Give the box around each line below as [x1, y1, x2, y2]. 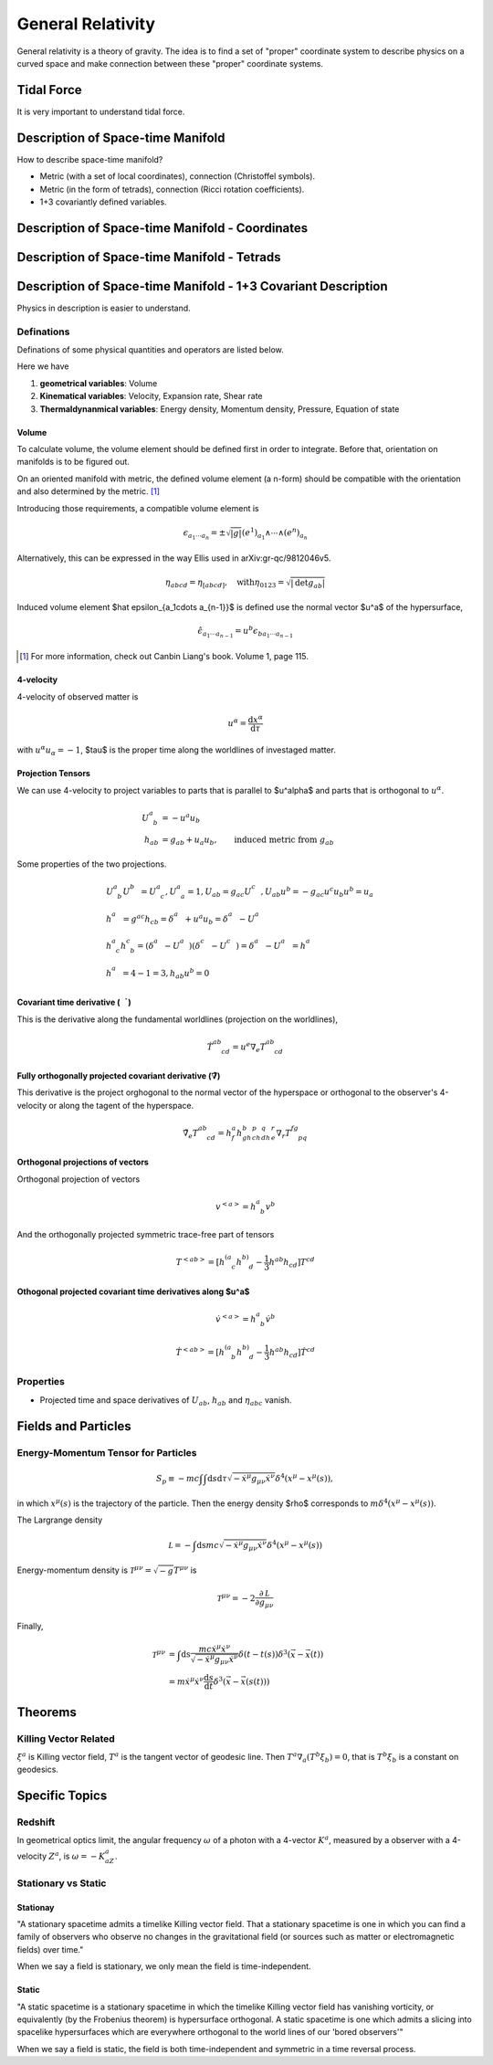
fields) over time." [16, 1944, 84, 1954]
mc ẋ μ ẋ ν [198, 1642, 231, 1655]
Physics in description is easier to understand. [16, 302, 191, 313]
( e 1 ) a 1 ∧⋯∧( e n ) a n [242, 526, 308, 541]
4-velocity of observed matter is [16, 690, 139, 702]
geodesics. [16, 1764, 59, 1775]
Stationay [16, 1902, 55, 1912]
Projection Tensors [16, 768, 91, 779]
